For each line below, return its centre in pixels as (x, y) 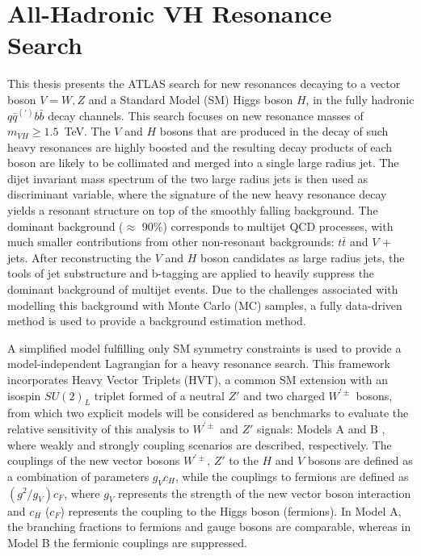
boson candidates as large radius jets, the (303, 257)
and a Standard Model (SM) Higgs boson (191, 99)
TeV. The (87, 131)
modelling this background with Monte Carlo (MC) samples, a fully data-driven (205, 305)
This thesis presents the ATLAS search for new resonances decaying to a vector (204, 84)
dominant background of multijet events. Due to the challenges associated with (203, 289)
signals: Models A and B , (321, 428)
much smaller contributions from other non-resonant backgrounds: (171, 242)
